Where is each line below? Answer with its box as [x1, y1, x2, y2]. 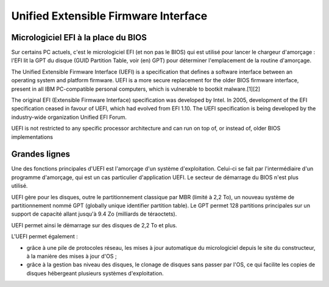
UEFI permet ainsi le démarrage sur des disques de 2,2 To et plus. [11, 221, 177, 229]
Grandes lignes [11, 149, 70, 160]
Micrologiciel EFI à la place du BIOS [11, 32, 147, 43]
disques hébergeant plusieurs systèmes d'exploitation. [26, 269, 164, 277]
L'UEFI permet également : [11, 233, 79, 240]
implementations [11, 133, 54, 140]
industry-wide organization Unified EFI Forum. [11, 113, 127, 121]
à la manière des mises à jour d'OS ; [26, 253, 117, 260]
